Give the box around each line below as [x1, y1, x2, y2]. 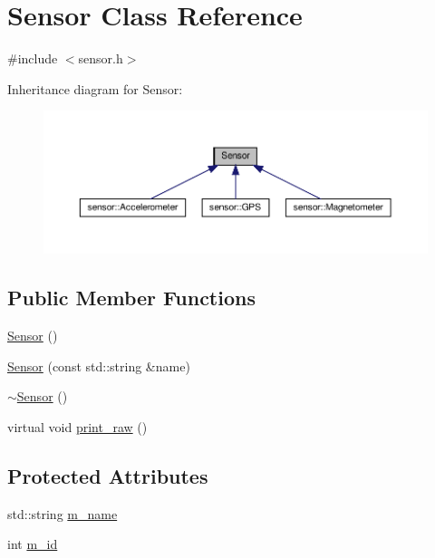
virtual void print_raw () [7, 417, 148, 436]
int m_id [7, 534, 58, 553]
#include [7, 49, 58, 68]
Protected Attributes [7, 461, 208, 489]
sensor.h [78, 49, 123, 68]
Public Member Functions [7, 284, 256, 312]
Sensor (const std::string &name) [7, 356, 190, 375]
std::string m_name [7, 504, 118, 523]
